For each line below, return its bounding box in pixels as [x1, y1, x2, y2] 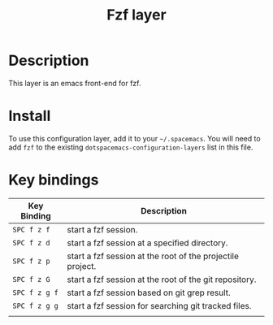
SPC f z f [12, 225, 50, 234]
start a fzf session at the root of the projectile [67, 250, 240, 262]
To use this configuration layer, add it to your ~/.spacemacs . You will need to [8, 133, 262, 143]
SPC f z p [12, 256, 50, 266]
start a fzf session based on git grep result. [67, 287, 232, 298]
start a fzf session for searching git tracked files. [67, 300, 252, 311]
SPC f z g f [12, 288, 59, 297]
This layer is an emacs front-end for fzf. [8, 78, 141, 88]
